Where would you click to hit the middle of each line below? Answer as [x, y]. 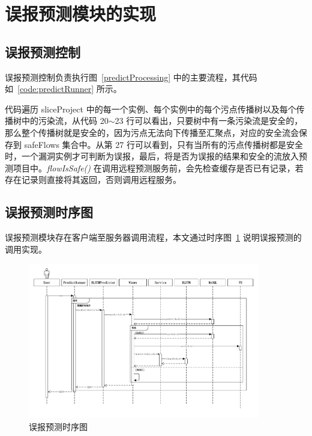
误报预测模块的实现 [81, 14]
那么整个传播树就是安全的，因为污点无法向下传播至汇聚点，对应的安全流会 [152, 132]
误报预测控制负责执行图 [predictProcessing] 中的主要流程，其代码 [131, 77]
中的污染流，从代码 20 [65, 121]
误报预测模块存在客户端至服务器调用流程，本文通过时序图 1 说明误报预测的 [153, 237]
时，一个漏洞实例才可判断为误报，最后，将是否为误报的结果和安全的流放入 [152, 156]
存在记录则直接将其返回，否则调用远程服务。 [93, 180]
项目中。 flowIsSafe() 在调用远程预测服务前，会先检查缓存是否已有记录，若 [158, 167]
